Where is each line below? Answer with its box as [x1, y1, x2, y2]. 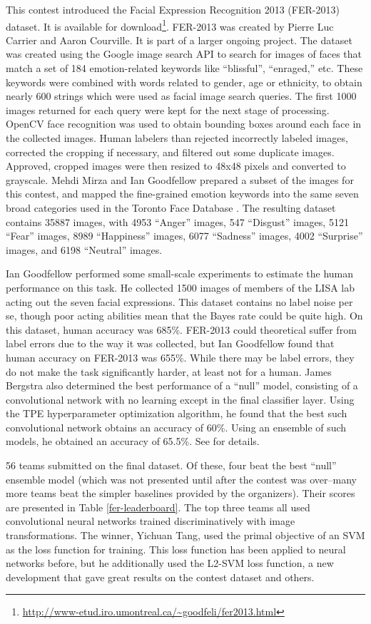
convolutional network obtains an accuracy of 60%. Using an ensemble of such [6, 419, 347, 434]
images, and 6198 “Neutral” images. [6, 242, 163, 257]
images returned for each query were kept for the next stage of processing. [6, 102, 330, 117]
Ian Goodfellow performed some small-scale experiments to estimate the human [6, 266, 354, 281]
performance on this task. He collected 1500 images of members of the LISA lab [6, 280, 355, 295]
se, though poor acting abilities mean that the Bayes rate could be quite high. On [6, 308, 363, 323]
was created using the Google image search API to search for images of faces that [6, 46, 362, 61]
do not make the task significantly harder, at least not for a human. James [6, 364, 332, 379]
